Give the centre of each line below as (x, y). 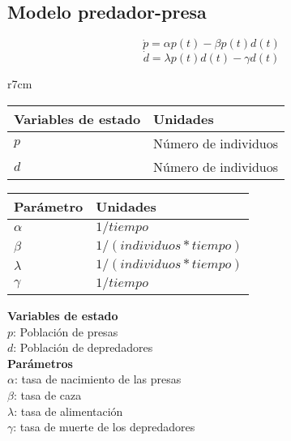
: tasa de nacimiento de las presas (98, 379)
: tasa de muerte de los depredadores (104, 427)
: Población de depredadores (83, 347)
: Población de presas (66, 331)
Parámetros (40, 363)
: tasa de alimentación (68, 411)
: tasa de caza (47, 394)
